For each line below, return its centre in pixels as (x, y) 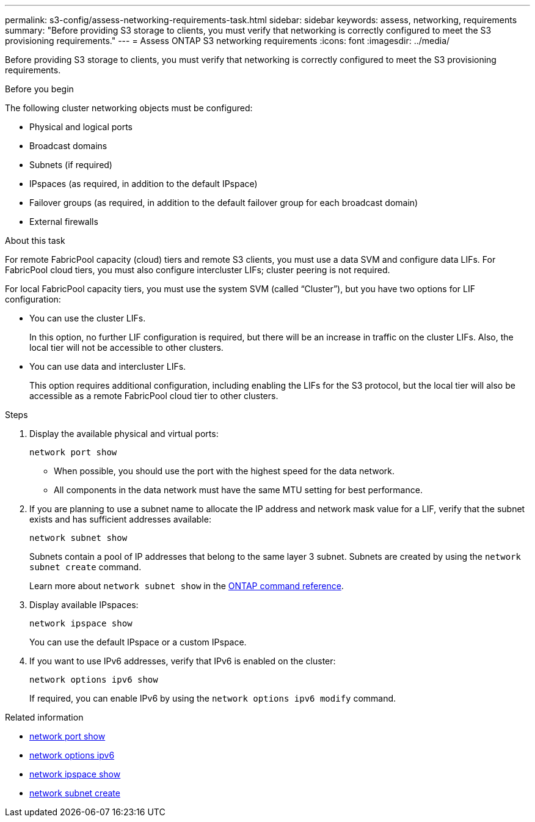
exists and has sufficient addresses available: (120, 519)
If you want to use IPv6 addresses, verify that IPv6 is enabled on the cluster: (183, 661)
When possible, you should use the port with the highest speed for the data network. (224, 471)
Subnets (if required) (71, 165)
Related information (44, 717)
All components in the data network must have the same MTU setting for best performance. (238, 490)
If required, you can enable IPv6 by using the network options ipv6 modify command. (213, 698)
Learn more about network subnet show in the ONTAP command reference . (187, 586)
